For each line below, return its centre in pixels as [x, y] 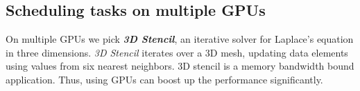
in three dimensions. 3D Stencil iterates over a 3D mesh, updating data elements [177, 52]
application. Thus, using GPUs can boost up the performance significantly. [164, 79]
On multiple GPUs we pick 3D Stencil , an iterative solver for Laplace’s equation [180, 39]
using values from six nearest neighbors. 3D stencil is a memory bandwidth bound [180, 66]
